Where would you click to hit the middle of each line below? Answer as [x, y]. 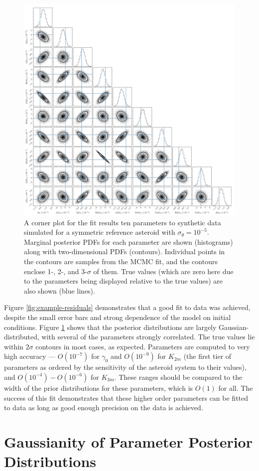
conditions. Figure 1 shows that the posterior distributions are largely [110, 327]
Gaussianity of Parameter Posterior [128, 441]
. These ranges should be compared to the [178, 377]
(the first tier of [207, 356]
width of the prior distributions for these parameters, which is [99, 388]
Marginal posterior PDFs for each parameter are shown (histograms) [129, 241]
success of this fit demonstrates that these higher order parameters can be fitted [126, 397]
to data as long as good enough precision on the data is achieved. [104, 407]
